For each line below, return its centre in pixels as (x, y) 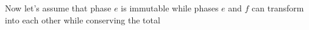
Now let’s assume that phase (58, 8)
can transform (278, 8)
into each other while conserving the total (83, 19)
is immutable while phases (170, 8)
